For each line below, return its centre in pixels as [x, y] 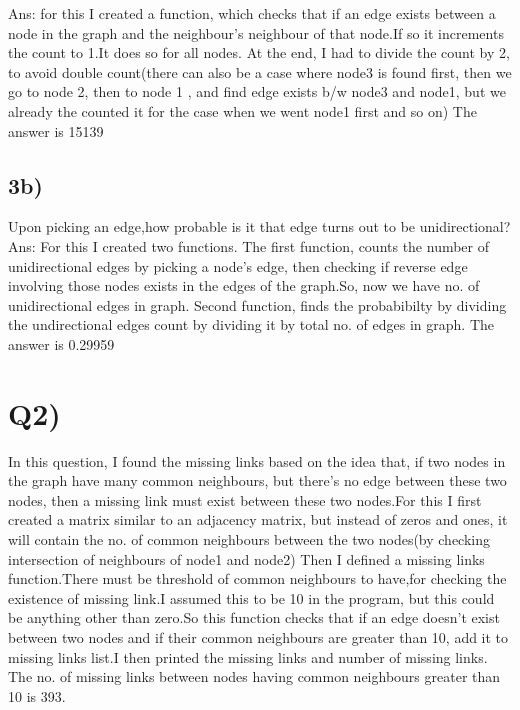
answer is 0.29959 [61, 343]
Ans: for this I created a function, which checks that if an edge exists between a [252, 13]
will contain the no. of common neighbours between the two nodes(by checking [249, 539]
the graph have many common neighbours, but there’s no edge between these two [257, 480]
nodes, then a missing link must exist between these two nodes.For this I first [245, 499]
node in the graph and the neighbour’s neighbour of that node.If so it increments [256, 32]
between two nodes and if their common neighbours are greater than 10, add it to [258, 636]
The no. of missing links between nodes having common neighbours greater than [254, 676]
